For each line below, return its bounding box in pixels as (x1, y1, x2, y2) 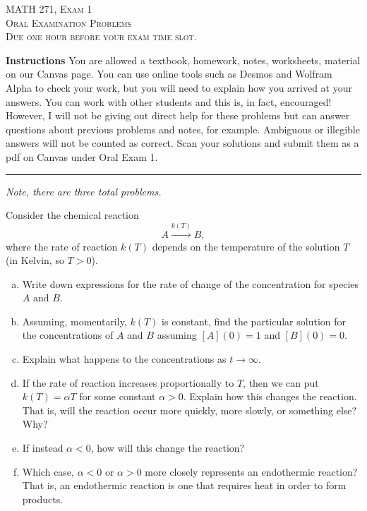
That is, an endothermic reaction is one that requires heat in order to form (22, 478, 347, 493)
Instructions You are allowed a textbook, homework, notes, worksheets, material (6, 52, 361, 67)
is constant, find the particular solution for (162, 313, 347, 328)
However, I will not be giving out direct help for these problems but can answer (6, 108, 350, 123)
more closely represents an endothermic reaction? (145, 464, 358, 479)
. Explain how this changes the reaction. (183, 389, 357, 404)
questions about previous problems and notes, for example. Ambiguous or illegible (6, 121, 360, 136)
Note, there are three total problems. (6, 184, 162, 198)
